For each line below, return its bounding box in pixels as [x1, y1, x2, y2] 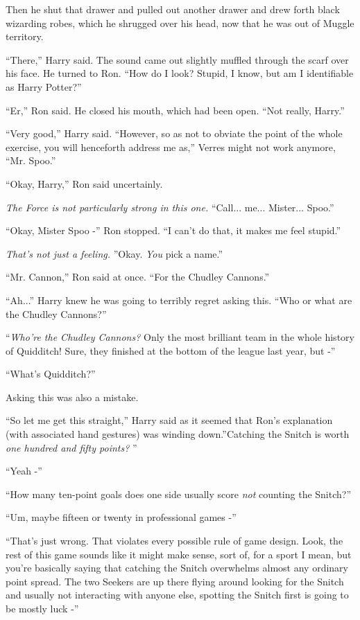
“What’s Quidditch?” [6, 366, 96, 381]
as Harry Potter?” [6, 79, 82, 94]
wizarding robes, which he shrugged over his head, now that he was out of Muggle [6, 15, 354, 30]
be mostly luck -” [6, 601, 79, 615]
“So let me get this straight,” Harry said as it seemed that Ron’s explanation [6, 413, 333, 427]
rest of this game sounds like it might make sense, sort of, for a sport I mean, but [6, 547, 352, 561]
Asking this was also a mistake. [6, 389, 139, 404]
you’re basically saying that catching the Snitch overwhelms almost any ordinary [6, 560, 348, 575]
